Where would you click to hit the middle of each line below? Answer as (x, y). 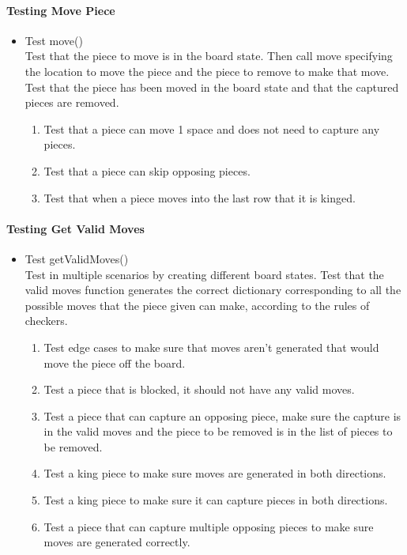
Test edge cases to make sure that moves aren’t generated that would (211, 347)
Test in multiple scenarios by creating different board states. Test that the (204, 274)
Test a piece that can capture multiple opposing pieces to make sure (209, 526)
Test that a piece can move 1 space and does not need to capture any (212, 128)
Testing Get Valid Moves (75, 228)
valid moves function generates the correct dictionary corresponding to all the (213, 290)
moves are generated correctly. (117, 542)
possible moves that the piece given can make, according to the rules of (197, 305)
